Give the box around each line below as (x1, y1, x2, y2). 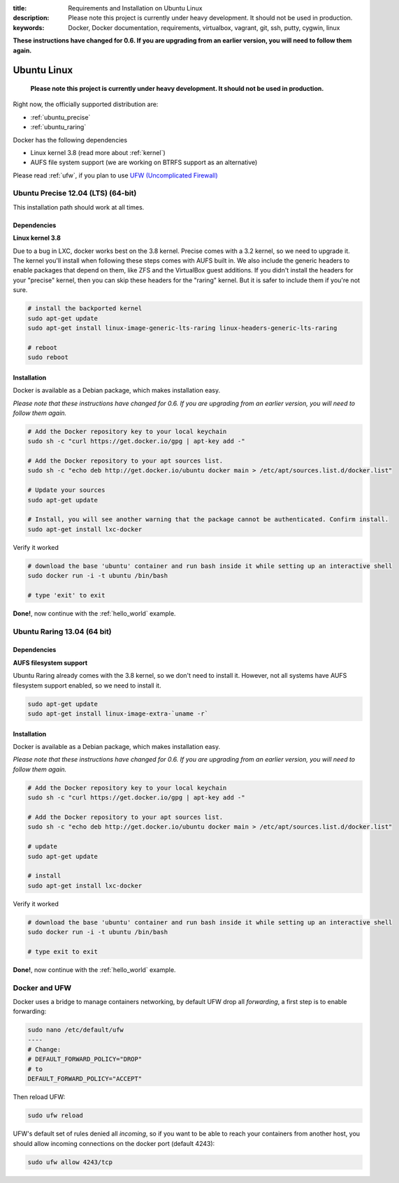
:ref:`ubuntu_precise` (30, 113, 91, 122)
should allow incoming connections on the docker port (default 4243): (13, 1139, 215, 1147)
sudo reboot (27, 354, 69, 361)
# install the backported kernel (27, 305, 143, 312)
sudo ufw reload (27, 1112, 84, 1119)
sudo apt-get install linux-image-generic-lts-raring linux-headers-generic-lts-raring (27, 324, 338, 332)
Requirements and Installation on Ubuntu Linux (68, 4, 203, 12)
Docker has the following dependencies (13, 136, 128, 144)
